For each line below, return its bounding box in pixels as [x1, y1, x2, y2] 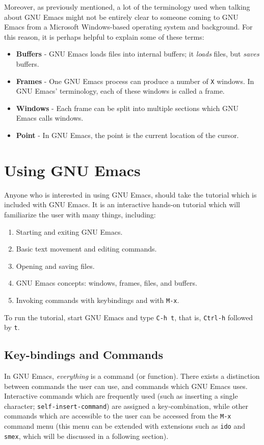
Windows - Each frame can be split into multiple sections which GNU [16, 102, 239, 113]
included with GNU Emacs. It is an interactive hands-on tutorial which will [4, 199, 241, 210]
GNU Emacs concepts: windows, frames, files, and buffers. [16, 277, 197, 288]
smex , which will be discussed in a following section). [4, 430, 169, 441]
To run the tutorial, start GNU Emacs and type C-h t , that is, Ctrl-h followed [4, 312, 253, 322]
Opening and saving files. [16, 260, 95, 271]
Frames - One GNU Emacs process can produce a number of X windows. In [16, 75, 254, 86]
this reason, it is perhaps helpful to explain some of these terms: [4, 31, 204, 42]
